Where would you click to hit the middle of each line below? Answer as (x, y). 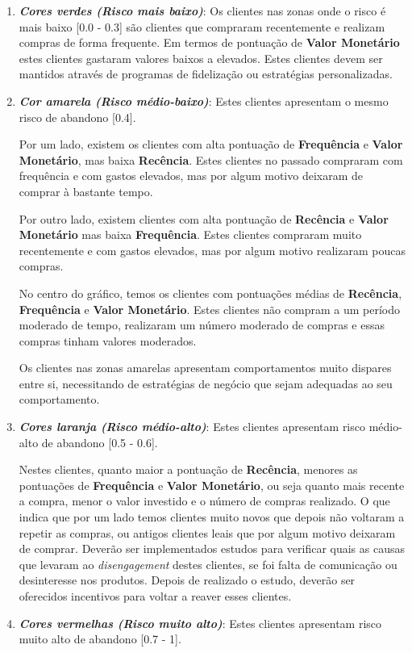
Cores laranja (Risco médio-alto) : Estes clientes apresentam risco (192, 427)
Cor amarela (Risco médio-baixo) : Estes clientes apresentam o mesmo (204, 100)
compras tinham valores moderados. (108, 340)
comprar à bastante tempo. (86, 191)
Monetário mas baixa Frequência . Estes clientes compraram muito (190, 234)
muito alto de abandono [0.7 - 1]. (100, 639)
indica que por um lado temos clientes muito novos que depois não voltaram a (212, 517)
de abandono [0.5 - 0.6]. (100, 442)
